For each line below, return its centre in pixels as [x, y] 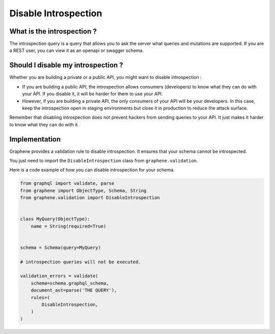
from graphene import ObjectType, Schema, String [83, 190]
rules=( [40, 297]
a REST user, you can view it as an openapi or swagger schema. [77, 50]
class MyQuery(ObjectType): [55, 219]
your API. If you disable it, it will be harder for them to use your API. [92, 94]
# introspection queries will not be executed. [80, 262]
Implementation [35, 139]
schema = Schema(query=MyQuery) [61, 247]
